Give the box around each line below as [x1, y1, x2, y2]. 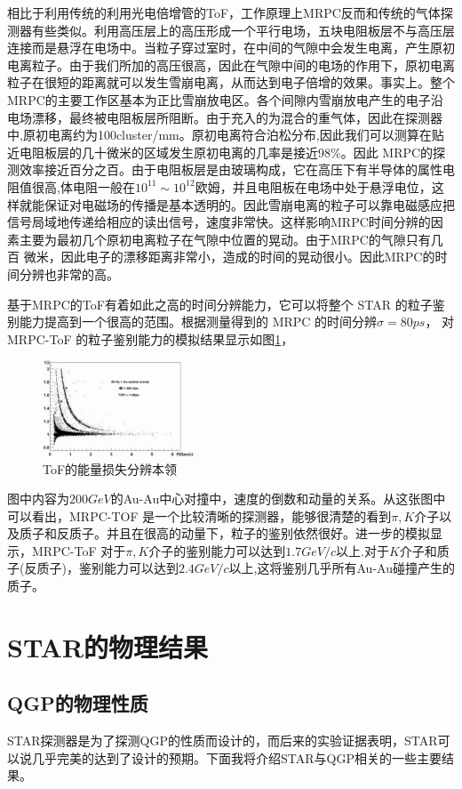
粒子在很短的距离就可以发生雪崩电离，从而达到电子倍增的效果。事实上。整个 [7, 73, 455, 92]
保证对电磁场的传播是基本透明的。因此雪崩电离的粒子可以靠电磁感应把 [44, 195, 455, 213]
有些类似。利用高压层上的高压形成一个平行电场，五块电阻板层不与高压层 [31, 20, 455, 39]
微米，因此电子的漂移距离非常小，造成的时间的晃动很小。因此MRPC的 [23, 247, 435, 266]
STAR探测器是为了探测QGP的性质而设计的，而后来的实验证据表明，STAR [7, 731, 438, 750]
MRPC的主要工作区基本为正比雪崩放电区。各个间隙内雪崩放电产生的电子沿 [7, 90, 443, 109]
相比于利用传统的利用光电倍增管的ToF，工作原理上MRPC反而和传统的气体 [7, 4, 441, 21]
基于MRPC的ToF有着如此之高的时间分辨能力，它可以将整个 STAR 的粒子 [7, 294, 433, 313]
